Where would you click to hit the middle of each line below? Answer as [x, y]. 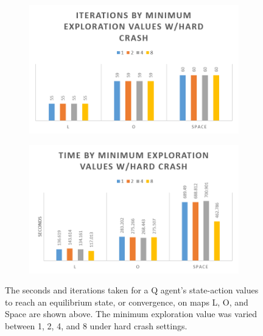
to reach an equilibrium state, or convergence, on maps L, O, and [127, 302]
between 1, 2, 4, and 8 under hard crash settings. [96, 325]
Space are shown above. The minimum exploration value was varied [131, 314]
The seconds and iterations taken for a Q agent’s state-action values [132, 290]
